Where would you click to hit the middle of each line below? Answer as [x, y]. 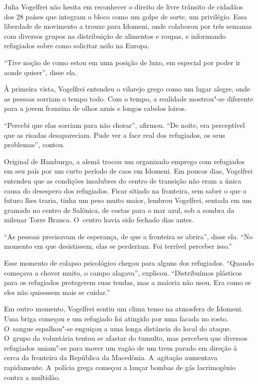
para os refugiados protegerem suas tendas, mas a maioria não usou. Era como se [128, 282]
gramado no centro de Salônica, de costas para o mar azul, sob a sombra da [119, 210]
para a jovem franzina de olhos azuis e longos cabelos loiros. [95, 108]
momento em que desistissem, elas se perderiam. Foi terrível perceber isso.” [118, 246]
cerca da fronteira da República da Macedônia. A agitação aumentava [111, 357]
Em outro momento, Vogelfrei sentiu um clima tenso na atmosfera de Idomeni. [124, 309]
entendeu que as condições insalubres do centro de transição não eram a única [123, 180]
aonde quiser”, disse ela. [41, 72]
